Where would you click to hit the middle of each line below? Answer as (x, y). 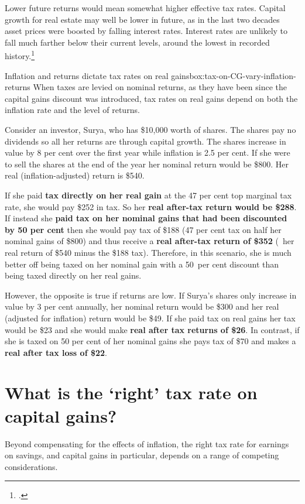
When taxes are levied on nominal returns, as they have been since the (160, 87)
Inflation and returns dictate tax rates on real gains (97, 75)
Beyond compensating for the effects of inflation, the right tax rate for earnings (147, 443)
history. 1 (20, 55)
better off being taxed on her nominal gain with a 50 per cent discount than (142, 264)
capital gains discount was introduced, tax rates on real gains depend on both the (151, 98)
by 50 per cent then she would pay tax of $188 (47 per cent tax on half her (143, 229)
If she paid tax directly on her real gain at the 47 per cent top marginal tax (148, 195)
